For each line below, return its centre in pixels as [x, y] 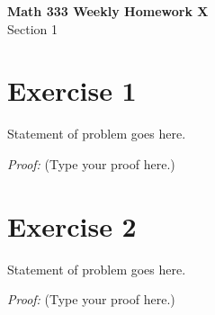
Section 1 [32, 28]
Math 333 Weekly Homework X [108, 11]
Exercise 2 [72, 225]
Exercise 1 [72, 90]
